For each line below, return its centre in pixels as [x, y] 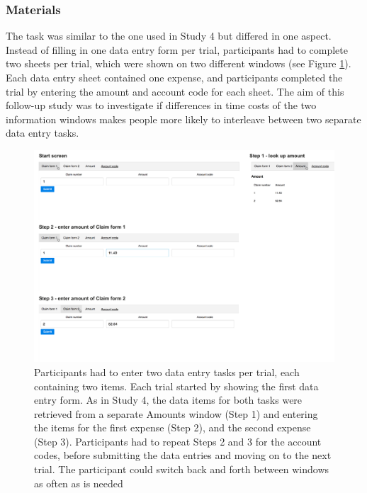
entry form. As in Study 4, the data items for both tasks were [168, 400]
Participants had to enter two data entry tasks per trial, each [167, 372]
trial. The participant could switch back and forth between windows [182, 469]
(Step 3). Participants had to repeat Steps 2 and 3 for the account [178, 441]
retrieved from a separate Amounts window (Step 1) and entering [176, 413]
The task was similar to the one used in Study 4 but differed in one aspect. [169, 36]
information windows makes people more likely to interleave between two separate [183, 119]
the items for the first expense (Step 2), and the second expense [173, 427]
